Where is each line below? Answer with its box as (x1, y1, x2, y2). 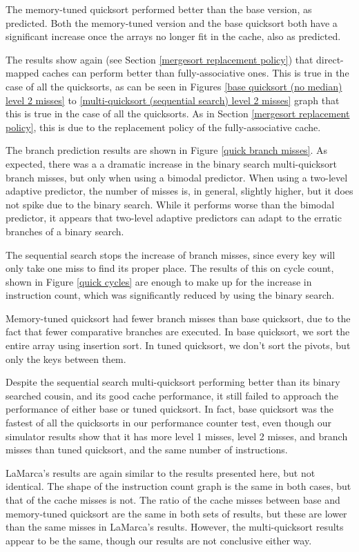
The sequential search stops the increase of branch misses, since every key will (6, 247, 336, 262)
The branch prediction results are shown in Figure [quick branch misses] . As (6, 143, 328, 157)
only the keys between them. (6, 351, 126, 366)
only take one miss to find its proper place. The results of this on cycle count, (6, 261, 334, 275)
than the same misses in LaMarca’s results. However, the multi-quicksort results (6, 520, 344, 534)
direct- (316, 52, 344, 66)
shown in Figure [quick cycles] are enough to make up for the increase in (6, 274, 312, 288)
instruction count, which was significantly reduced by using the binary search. (6, 288, 335, 302)
